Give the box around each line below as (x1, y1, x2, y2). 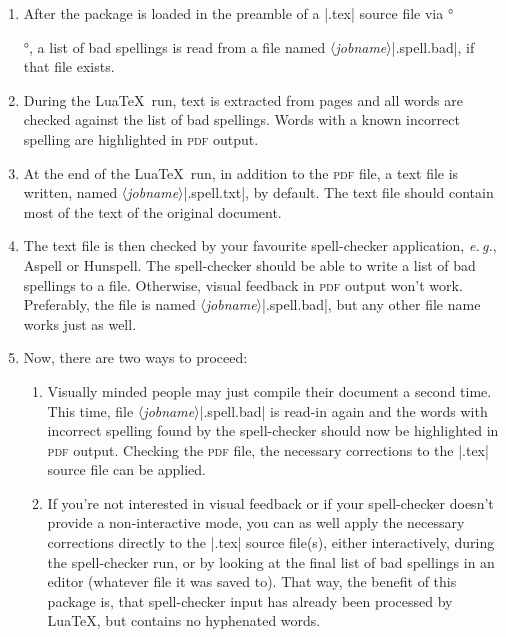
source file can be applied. (47, 459, 206, 480)
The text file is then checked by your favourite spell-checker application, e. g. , (23, 235, 497, 256)
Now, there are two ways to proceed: (23, 347, 248, 368)
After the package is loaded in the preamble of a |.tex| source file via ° (23, 3, 454, 23)
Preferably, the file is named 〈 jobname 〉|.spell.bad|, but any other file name (23, 294, 481, 315)
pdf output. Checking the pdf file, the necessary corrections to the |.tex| (47, 439, 489, 460)
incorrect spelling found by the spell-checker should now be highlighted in (47, 420, 499, 441)
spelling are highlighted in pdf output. (23, 128, 259, 149)
